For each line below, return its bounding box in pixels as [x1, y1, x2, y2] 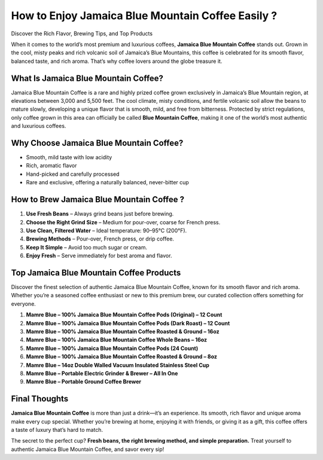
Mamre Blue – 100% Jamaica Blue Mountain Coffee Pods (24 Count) [26, 345, 199, 352]
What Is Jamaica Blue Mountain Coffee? [11, 73, 164, 83]
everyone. [11, 300, 36, 307]
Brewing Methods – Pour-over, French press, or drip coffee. [26, 235, 175, 242]
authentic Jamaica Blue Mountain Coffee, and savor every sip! [11, 446, 164, 453]
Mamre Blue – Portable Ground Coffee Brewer [26, 378, 142, 385]
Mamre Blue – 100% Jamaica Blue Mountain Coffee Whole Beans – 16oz [26, 336, 208, 343]
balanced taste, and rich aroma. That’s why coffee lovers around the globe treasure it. [11, 57, 223, 65]
